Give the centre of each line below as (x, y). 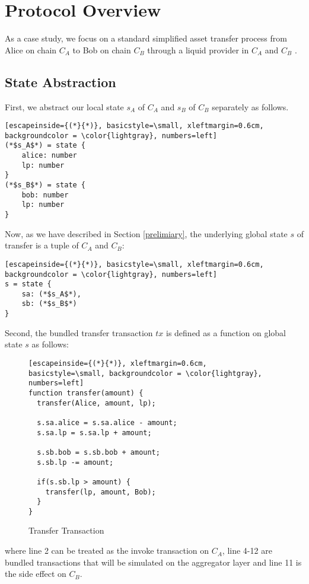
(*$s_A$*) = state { (45, 146)
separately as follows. (250, 106)
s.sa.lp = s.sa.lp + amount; (94, 433)
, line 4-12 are (247, 551)
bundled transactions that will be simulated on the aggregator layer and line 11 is (153, 562)
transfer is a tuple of (42, 245)
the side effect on (36, 574)
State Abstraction (60, 82)
